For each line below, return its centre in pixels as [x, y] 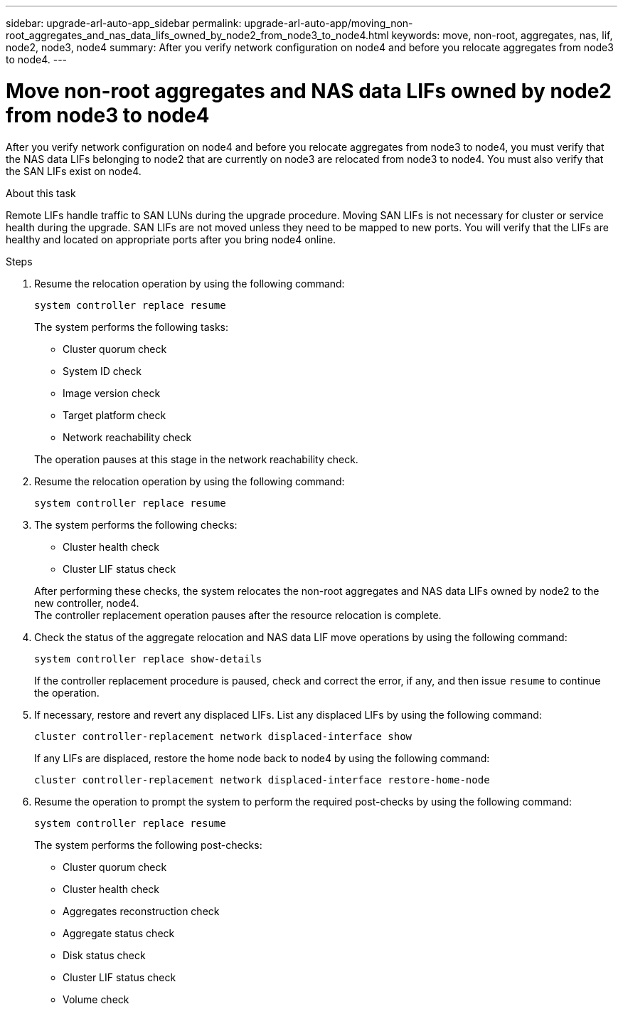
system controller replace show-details [148, 659]
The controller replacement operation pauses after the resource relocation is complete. [238, 615]
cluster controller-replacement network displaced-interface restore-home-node [262, 780]
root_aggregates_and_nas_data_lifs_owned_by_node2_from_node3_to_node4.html [197, 35]
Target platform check [115, 415]
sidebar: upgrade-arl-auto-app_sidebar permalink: [124, 23]
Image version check [112, 393]
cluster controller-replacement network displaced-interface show [223, 736]
